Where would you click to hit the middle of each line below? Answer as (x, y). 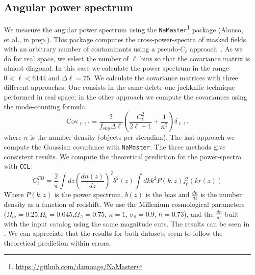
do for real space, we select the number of (66, 58)
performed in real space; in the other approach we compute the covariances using (126, 97)
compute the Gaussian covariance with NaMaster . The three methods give (115, 146)
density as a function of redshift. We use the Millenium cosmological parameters (124, 204)
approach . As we (216, 49)
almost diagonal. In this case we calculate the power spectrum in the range (116, 68)
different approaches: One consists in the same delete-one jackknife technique (119, 87)
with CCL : (18, 166)
